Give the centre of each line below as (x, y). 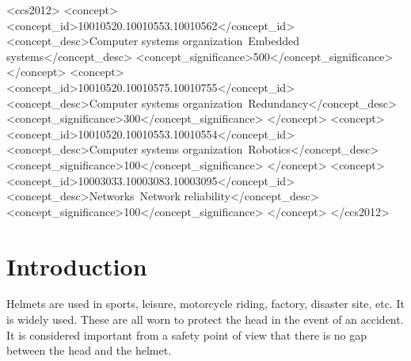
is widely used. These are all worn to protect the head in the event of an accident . (205, 319)
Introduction (77, 266)
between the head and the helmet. (89, 350)
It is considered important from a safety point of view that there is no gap (187, 334)
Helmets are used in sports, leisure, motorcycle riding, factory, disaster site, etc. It (205, 304)
